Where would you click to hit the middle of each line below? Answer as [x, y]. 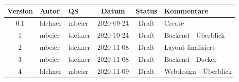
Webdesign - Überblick [198, 71]
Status [146, 10]
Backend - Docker [190, 59]
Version [20, 10]
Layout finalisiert [189, 47]
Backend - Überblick [194, 35]
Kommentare [186, 10]
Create [174, 23]
